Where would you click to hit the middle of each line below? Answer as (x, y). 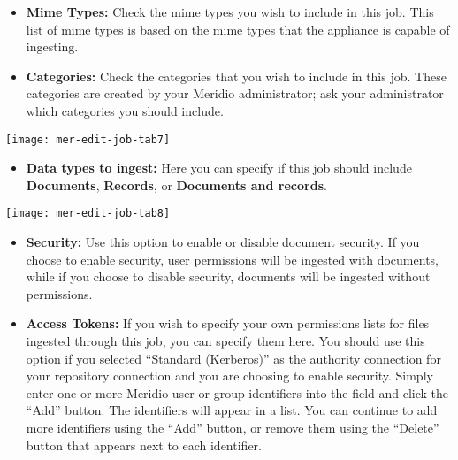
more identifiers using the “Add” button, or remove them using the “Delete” (233, 427)
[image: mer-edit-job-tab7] (88, 139)
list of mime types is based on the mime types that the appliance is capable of (238, 29)
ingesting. (52, 46)
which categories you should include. (125, 110)
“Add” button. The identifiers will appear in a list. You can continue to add (232, 410)
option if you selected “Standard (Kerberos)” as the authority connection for (233, 358)
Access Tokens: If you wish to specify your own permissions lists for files (228, 323)
